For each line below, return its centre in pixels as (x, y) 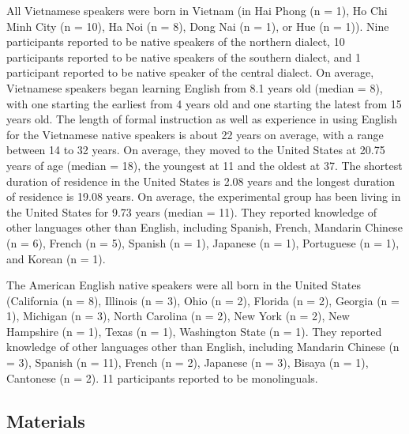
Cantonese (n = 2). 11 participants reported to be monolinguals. (162, 377)
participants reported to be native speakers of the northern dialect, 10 (176, 42)
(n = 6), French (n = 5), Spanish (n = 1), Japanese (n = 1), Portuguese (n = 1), (203, 242)
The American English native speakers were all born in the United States (184, 285)
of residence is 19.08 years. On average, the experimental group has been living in (204, 196)
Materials (46, 420)
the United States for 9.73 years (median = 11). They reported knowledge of (191, 211)
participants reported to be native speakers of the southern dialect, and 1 (184, 57)
